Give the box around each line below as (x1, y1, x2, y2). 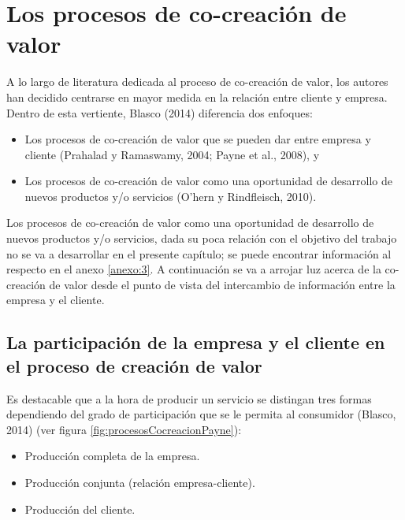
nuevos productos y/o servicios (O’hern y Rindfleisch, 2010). (24, 188, 317, 204)
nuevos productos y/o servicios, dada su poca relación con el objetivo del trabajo (6, 230, 397, 247)
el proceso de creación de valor (6, 353, 262, 377)
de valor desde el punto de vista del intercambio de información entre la (49, 276, 396, 292)
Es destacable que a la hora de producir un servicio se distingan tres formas (6, 390, 372, 407)
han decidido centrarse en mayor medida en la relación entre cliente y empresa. (6, 88, 388, 105)
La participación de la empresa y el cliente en (6, 330, 385, 355)
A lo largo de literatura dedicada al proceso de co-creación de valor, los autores (6, 73, 388, 90)
